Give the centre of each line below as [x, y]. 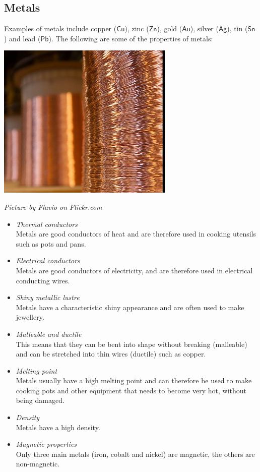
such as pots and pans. [51, 243]
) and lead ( [22, 38]
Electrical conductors [48, 260]
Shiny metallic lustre [48, 297]
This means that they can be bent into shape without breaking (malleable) [132, 344]
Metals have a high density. [58, 427]
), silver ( [204, 28]
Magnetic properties [46, 444]
